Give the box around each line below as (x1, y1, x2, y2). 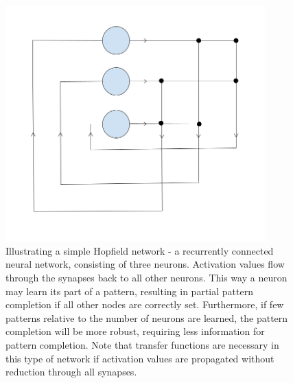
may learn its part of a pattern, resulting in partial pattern (5, 283, 253, 298)
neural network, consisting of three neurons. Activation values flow (5, 257, 285, 271)
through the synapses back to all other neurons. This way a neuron (5, 270, 288, 284)
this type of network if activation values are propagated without (5, 351, 274, 365)
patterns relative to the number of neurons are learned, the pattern (5, 310, 288, 325)
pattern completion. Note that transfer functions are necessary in (5, 337, 279, 351)
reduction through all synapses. (5, 364, 137, 379)
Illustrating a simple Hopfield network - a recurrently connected (5, 243, 274, 257)
